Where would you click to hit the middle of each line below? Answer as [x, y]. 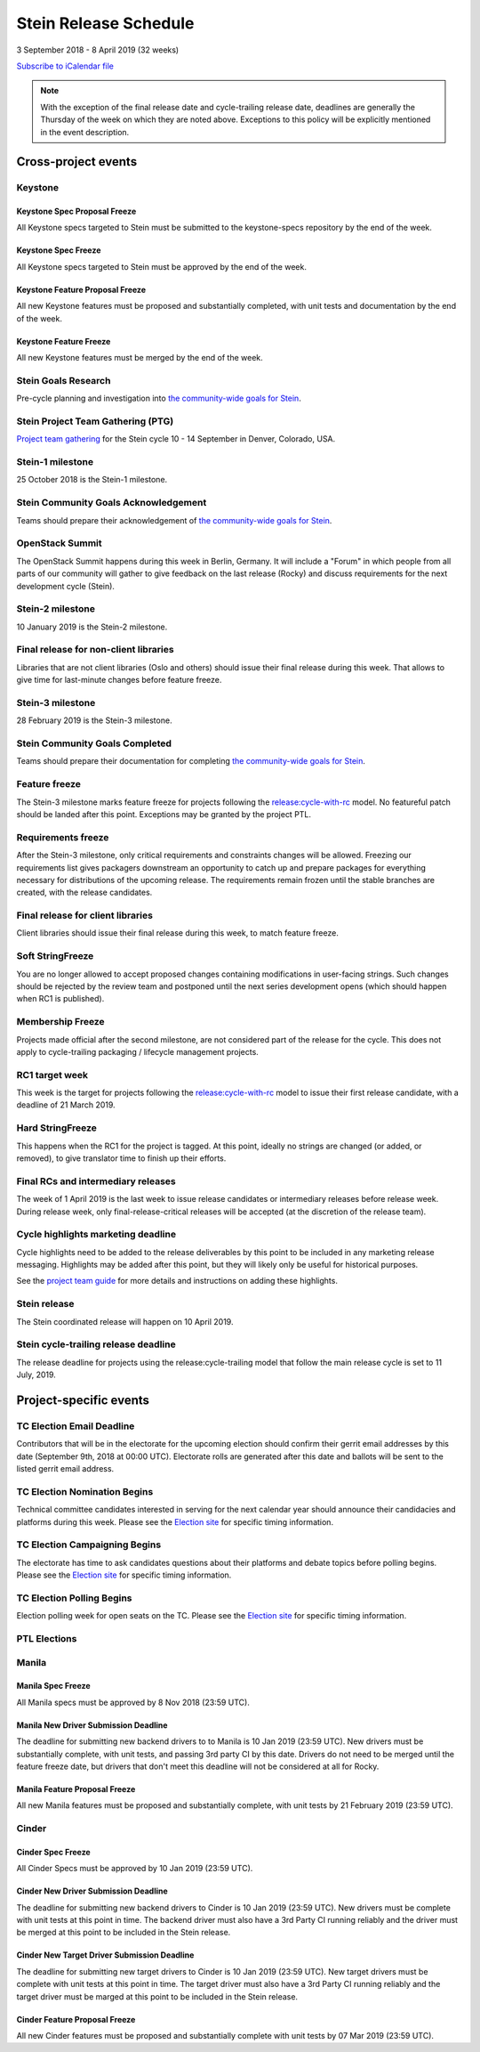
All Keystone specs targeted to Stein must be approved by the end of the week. [161, 266]
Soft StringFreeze [55, 956]
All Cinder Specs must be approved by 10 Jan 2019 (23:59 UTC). [135, 1869]
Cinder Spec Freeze [53, 1852]
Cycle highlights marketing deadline [96, 1235]
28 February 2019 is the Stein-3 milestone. [94, 720]
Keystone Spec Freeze [59, 250]
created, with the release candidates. [84, 892]
